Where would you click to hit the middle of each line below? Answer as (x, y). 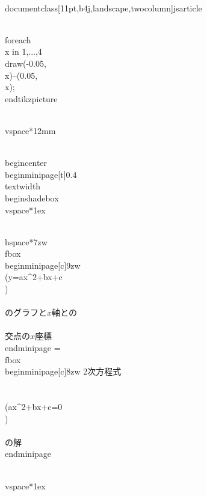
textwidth (23, 186)
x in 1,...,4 (23, 51)
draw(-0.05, (26, 63)
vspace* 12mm (30, 130)
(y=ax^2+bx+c (34, 277)
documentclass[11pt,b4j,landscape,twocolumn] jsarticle (103, 8)
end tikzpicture (31, 98)
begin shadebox (32, 197)
